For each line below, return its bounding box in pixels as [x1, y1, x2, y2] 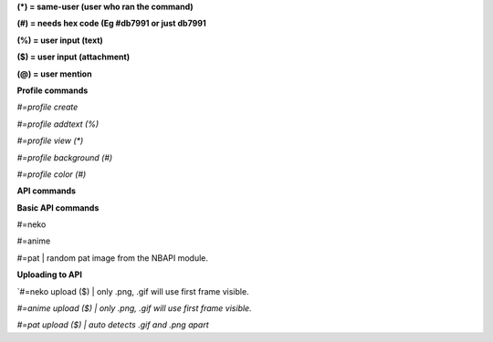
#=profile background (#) [16, 151, 113, 163]
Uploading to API [16, 269, 82, 280]
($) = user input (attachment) [16, 51, 131, 63]
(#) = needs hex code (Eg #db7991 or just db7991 [16, 18, 207, 29]
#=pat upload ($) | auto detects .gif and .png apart [16, 319, 209, 330]
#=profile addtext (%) [16, 119, 100, 130]
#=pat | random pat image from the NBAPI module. [16, 252, 209, 264]
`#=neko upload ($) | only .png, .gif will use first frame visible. [16, 285, 250, 296]
